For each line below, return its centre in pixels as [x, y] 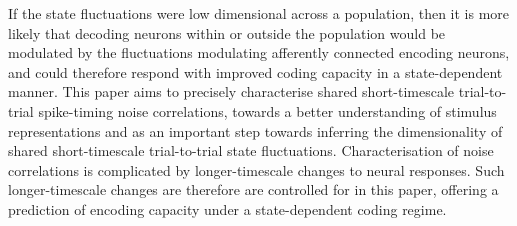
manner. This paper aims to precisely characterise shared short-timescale [231, 91]
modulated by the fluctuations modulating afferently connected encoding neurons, [259, 52]
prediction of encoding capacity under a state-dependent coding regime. [227, 208]
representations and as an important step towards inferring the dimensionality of [255, 130]
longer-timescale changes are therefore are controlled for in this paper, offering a [253, 189]
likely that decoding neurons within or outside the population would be [227, 32]
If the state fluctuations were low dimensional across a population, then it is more [259, 13]
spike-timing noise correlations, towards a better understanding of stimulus [267, 110]
